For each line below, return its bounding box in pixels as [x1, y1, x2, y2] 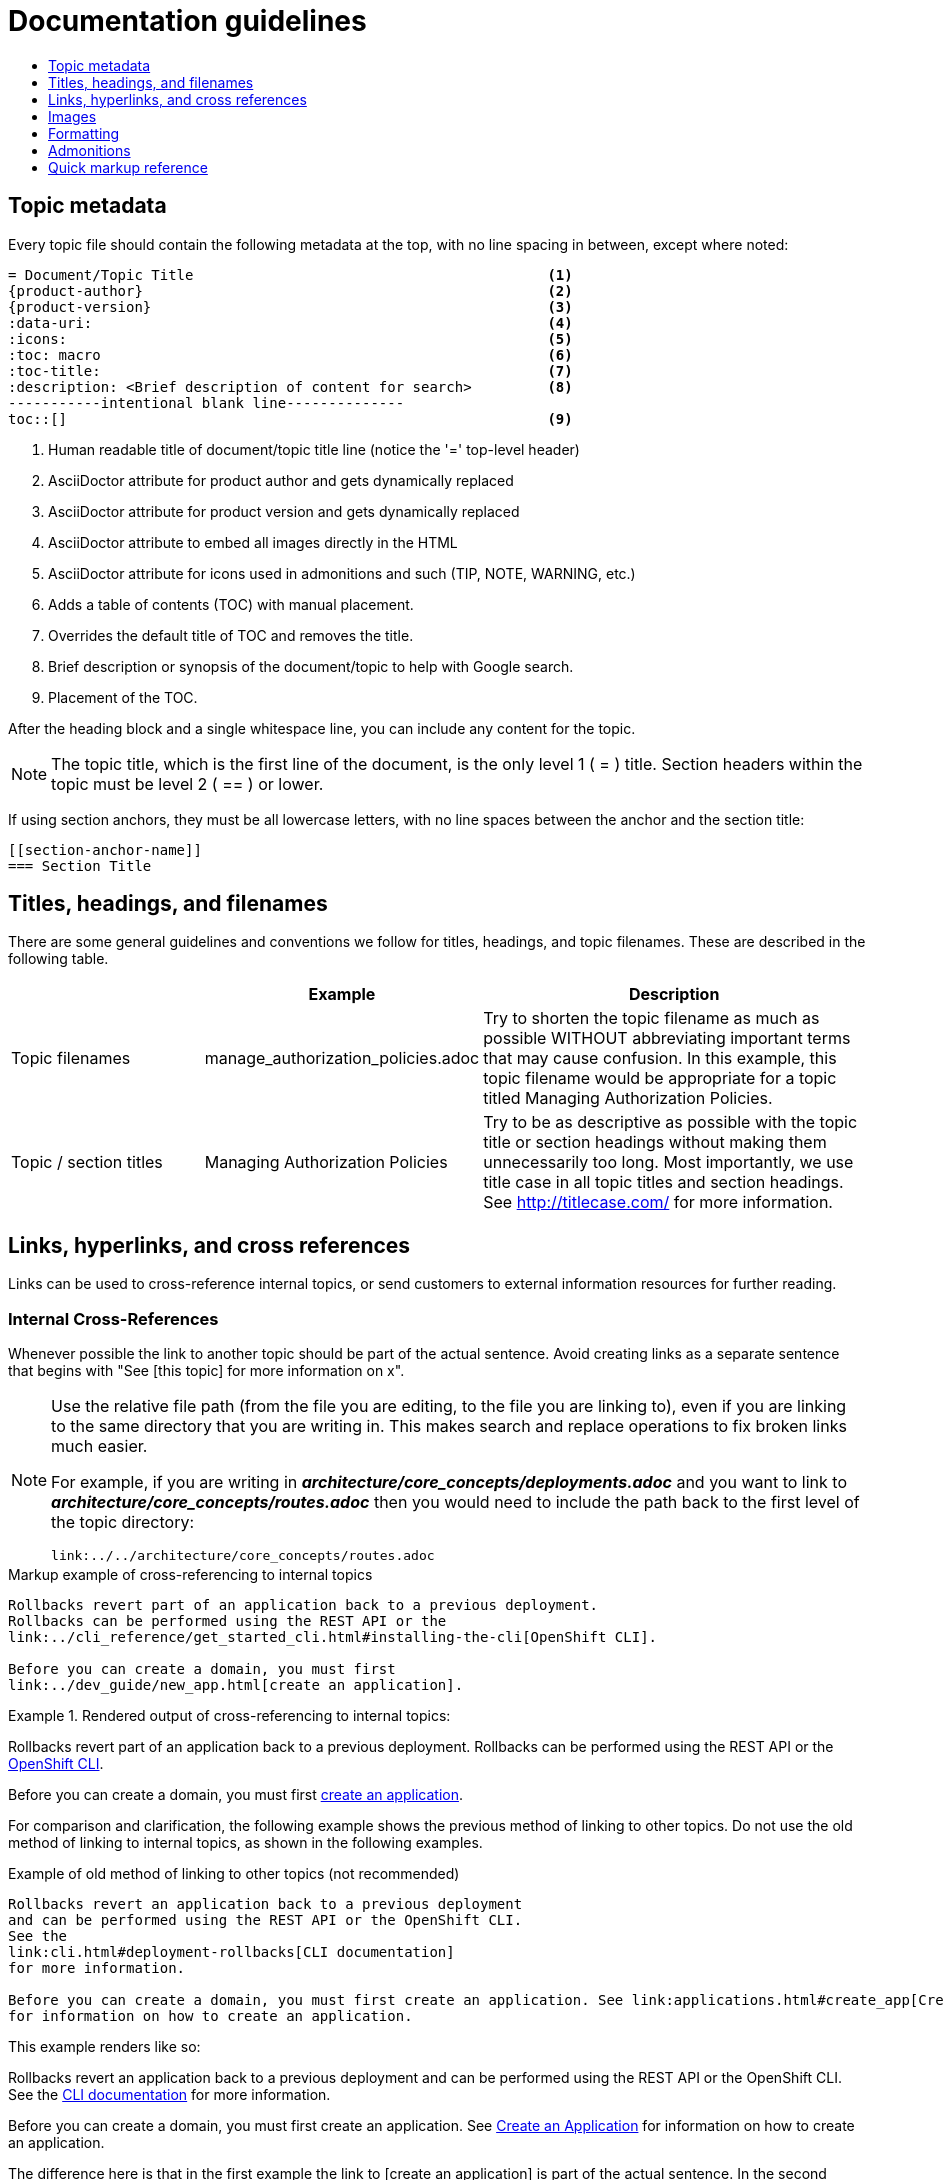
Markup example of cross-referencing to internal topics [8, 1566, 373, 1584]
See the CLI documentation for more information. [8, 2086, 331, 2104]
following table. [8, 950, 109, 968]
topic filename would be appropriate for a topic [483, 1068, 837, 1089]
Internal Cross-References [8, 1308, 219, 1329]
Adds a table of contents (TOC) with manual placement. [48, 595, 414, 613]
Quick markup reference [48, 158, 208, 176]
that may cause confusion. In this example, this [483, 1048, 837, 1069]
